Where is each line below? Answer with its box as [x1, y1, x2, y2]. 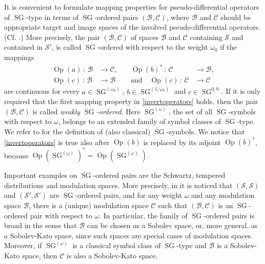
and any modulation [191, 190, 255, 200]
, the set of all [168, 106, 213, 116]
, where [166, 11, 190, 22]
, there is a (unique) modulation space [29, 199, 149, 210]
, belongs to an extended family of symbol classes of [58, 116, 221, 127]
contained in [4, 42, 43, 52]
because [4, 150, 29, 160]
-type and [176, 240, 207, 251]
